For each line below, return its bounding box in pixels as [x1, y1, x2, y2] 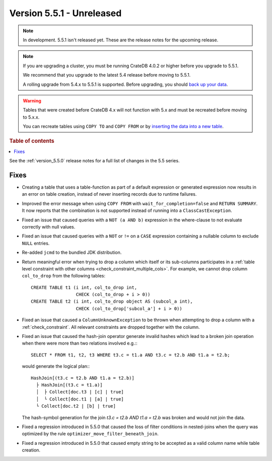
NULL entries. [22, 240, 50, 246]
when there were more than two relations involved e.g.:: [22, 340, 138, 347]
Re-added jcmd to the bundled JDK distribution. [22, 250, 122, 256]
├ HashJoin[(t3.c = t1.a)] [36, 382, 103, 388]
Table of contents [9, 138, 55, 145]
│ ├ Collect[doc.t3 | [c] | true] [36, 389, 124, 395]
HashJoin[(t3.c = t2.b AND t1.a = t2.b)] [31, 375, 134, 381]
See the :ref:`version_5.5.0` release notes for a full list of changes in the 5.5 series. [9, 158, 180, 164]
